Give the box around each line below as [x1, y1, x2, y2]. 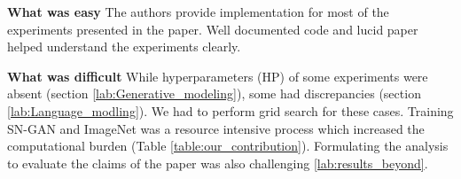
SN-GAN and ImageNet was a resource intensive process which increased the [7, 119, 425, 137]
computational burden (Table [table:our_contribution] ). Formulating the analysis [7, 136, 449, 155]
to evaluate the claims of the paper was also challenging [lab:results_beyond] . [7, 153, 428, 172]
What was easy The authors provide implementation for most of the [7, 3, 389, 20]
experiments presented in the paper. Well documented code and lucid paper [7, 19, 418, 38]
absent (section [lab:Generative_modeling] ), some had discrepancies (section [7, 84, 421, 103]
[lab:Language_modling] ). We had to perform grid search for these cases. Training [7, 101, 454, 120]
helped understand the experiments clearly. [7, 37, 241, 56]
